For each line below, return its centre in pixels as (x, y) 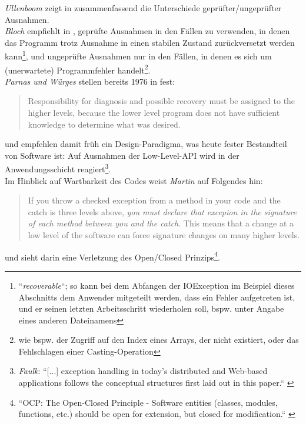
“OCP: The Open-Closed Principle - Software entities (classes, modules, (148, 402)
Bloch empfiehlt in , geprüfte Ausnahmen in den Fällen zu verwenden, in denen (147, 31)
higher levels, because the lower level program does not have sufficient (154, 113)
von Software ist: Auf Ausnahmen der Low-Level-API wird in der (122, 155)
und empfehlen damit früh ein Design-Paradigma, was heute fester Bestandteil (146, 144)
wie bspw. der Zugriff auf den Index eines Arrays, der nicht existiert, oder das (159, 340)
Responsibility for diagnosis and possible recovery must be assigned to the (162, 101)
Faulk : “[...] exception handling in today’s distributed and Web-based (143, 371)
